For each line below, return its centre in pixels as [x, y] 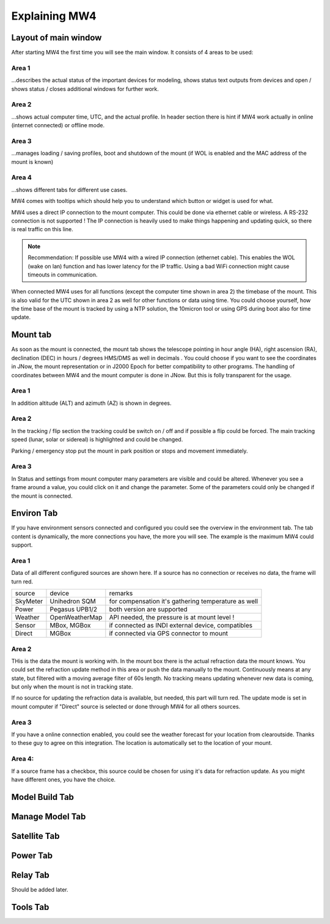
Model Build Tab [43, 797]
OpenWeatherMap [76, 618]
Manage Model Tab [49, 816]
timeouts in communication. [63, 275]
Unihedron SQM [73, 601]
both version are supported [148, 610]
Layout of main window [57, 38]
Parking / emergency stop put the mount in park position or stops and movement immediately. [130, 451]
